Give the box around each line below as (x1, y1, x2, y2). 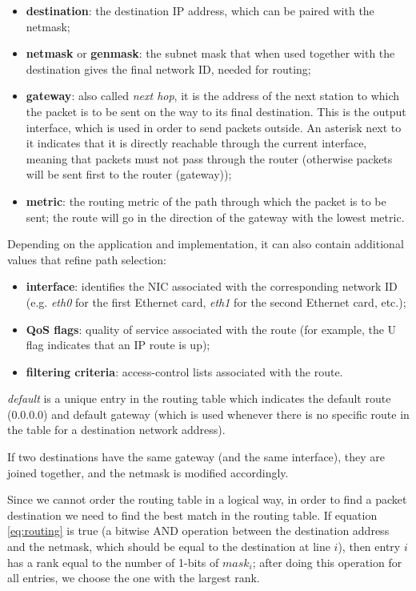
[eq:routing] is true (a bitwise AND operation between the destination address (7, 522, 390, 539)
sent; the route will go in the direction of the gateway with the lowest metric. (26, 208, 405, 225)
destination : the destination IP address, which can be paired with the (26, 2, 374, 18)
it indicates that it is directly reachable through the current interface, (26, 135, 367, 151)
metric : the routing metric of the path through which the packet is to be (26, 192, 386, 209)
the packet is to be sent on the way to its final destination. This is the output (26, 103, 406, 119)
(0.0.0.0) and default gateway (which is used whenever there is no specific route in (7, 405, 410, 422)
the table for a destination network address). (7, 421, 226, 438)
